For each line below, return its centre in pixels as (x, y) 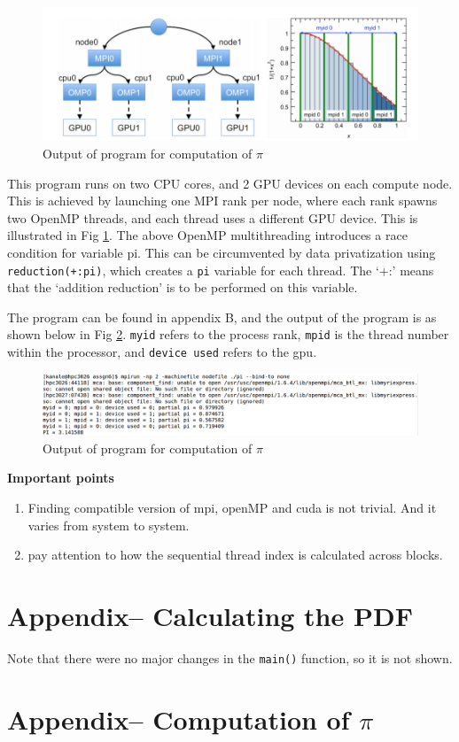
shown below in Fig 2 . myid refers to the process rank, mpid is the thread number (228, 334)
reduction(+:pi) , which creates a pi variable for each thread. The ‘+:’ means (221, 270)
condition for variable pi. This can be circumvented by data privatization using (222, 252)
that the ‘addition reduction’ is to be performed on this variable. (183, 287)
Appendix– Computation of (179, 719)
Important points (61, 478)
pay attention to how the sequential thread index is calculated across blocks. (235, 555)
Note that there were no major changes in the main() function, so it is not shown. (230, 657)
